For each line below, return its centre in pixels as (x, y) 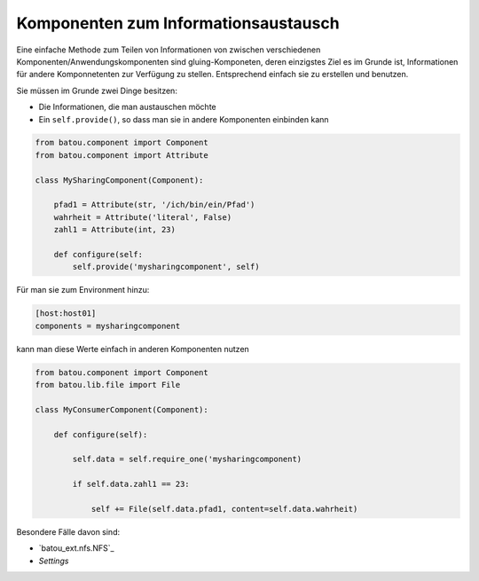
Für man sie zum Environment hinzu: (83, 290)
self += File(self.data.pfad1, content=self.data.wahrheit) (224, 509)
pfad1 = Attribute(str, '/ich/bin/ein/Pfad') (154, 205)
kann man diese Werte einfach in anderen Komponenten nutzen (133, 349)
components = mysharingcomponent (108, 326)
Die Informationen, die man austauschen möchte (127, 107)
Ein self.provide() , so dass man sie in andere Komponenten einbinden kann (184, 119)
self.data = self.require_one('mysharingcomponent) (187, 459)
